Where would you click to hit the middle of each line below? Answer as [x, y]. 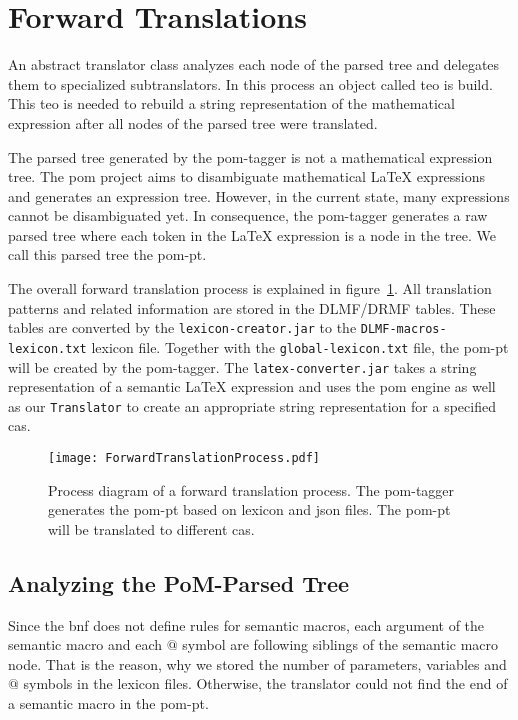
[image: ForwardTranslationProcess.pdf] [184, 458]
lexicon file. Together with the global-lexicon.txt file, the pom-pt [300, 346]
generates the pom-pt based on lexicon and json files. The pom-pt [249, 509]
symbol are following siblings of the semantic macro [340, 644]
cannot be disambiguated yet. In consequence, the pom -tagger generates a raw [248, 215]
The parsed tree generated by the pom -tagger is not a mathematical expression [250, 156]
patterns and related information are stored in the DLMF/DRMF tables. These [252, 307]
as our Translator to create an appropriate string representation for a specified [252, 405]
